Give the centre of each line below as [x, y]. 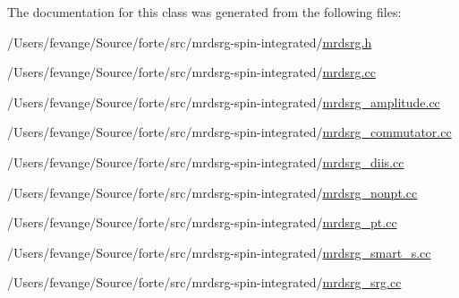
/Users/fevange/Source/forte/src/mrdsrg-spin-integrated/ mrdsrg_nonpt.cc [212, 192]
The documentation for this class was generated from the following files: [204, 12]
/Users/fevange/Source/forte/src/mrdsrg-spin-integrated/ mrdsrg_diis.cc [206, 162]
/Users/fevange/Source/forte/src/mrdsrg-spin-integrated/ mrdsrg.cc [191, 72]
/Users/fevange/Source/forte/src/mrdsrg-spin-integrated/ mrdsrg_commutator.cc [229, 132]
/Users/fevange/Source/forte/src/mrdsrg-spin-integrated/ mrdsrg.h [190, 42]
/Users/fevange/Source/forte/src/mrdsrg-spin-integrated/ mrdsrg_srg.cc [204, 282]
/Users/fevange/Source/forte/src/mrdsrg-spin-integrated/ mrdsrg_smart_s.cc [219, 252]
